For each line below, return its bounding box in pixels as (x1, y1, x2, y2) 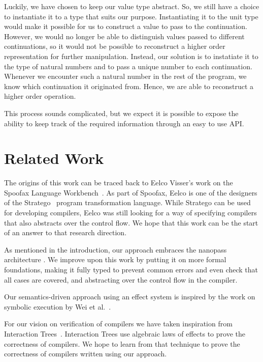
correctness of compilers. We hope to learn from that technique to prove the (4, 338, 240, 349)
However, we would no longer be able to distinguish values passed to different (4, 31, 245, 41)
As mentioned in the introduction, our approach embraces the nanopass (4, 244, 227, 255)
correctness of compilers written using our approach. (4, 348, 167, 359)
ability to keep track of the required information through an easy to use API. (4, 118, 244, 128)
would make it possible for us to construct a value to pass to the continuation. (4, 21, 247, 32)
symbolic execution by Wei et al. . (4, 301, 111, 312)
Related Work (4, 148, 104, 169)
